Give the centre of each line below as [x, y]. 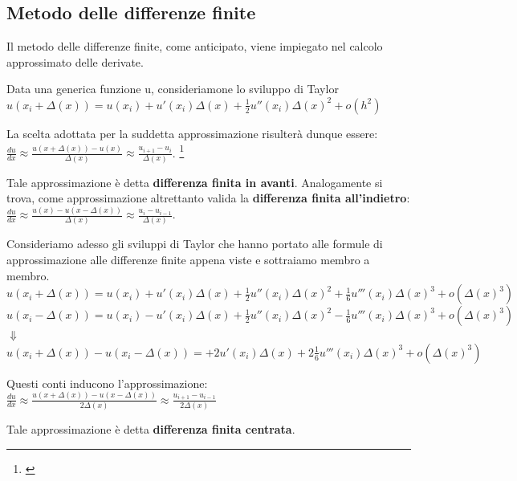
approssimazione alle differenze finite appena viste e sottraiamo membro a [188, 259]
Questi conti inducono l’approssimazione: [107, 383]
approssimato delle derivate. [75, 61]
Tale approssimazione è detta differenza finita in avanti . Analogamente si [195, 182]
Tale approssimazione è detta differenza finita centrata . [151, 428]
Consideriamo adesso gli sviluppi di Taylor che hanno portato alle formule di [195, 244]
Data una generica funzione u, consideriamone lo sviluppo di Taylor [173, 89]
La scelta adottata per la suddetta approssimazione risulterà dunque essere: [192, 133]
